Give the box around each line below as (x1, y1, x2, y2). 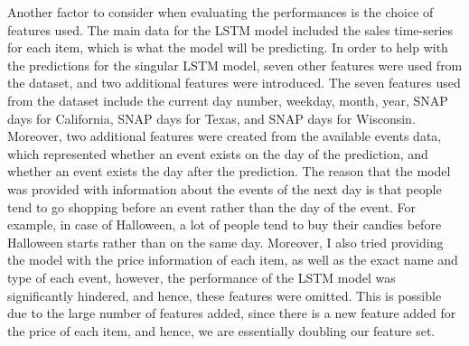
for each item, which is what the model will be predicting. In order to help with (7, 38, 448, 57)
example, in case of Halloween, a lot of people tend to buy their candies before (7, 215, 442, 234)
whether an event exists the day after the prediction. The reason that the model (7, 162, 451, 181)
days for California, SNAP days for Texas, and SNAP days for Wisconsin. (7, 108, 416, 127)
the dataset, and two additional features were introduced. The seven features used (7, 73, 461, 92)
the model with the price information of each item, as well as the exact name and (7, 250, 458, 269)
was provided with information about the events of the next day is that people (7, 179, 442, 198)
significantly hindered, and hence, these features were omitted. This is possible (7, 285, 442, 304)
